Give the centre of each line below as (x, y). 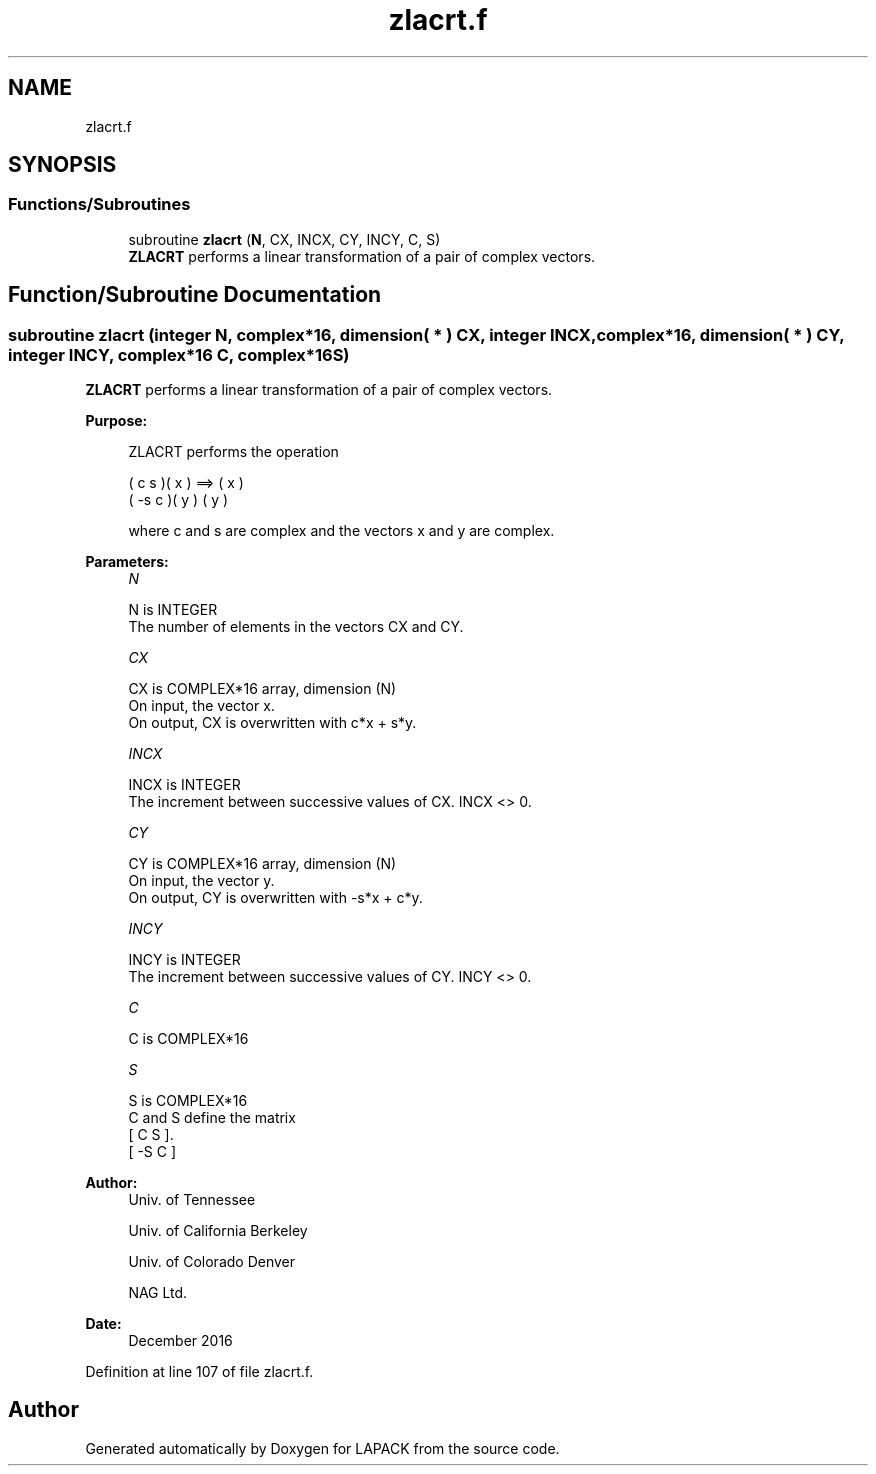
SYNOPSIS (62, 165)
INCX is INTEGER (184, 785)
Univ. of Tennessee (192, 1200)
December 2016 (180, 1341)
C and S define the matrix (212, 1118)
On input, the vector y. (201, 881)
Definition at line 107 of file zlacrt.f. (199, 1372)
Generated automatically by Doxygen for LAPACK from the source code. (322, 1448)
